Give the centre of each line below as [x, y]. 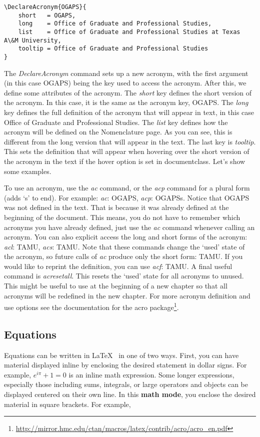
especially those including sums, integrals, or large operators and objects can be [126, 384]
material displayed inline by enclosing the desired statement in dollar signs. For [125, 365]
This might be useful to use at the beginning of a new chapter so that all [116, 286]
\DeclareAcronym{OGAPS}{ [45, 7]
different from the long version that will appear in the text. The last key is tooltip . [130, 141]
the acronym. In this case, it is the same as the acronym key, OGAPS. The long [126, 102]
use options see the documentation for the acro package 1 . [91, 306]
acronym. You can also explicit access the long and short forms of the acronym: [126, 237]
